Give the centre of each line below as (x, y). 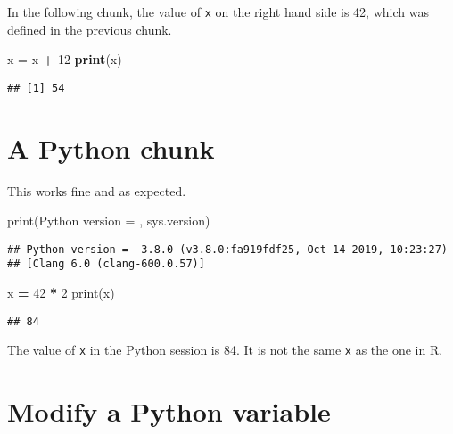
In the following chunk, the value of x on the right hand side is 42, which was (218, 12)
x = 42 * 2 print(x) (61, 293)
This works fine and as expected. (97, 190)
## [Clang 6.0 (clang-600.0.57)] (106, 264)
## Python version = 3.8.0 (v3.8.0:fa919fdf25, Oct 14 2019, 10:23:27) (227, 249)
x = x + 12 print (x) (65, 59)
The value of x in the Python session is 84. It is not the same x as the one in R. (225, 350)
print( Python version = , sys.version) (109, 221)
